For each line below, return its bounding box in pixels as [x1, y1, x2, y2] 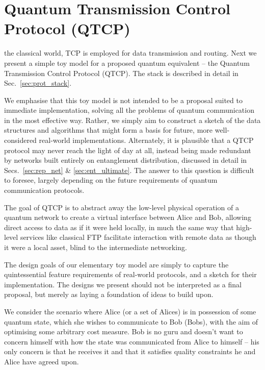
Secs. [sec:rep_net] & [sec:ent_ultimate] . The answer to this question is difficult [4, 164, 254, 175]
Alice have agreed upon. [4, 356, 79, 366]
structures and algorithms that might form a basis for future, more [4, 125, 213, 135]
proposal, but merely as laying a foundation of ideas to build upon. [4, 289, 214, 300]
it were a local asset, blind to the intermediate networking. [4, 242, 187, 252]
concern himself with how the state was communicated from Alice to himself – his [4, 336, 259, 347]
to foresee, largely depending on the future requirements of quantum [4, 175, 218, 185]
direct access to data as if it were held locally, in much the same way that [4, 221, 234, 232]
